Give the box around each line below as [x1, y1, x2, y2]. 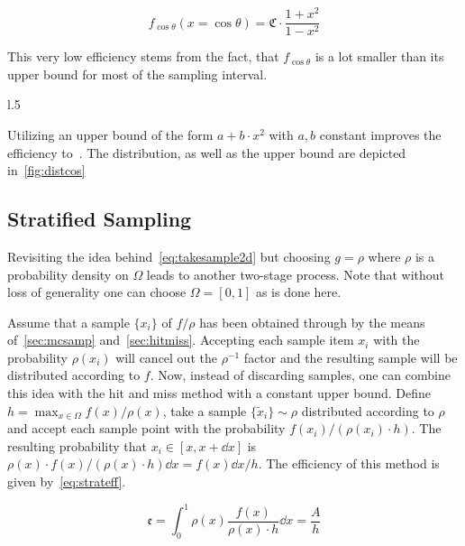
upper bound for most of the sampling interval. [7, 64, 268, 83]
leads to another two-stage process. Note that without [146, 264, 444, 283]
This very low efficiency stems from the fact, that [7, 47, 279, 66]
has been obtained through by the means [199, 312, 425, 331]
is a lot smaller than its [315, 47, 444, 66]
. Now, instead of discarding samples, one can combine [150, 366, 451, 384]
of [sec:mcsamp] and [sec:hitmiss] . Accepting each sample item [7, 330, 354, 349]
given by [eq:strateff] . [7, 472, 126, 491]
